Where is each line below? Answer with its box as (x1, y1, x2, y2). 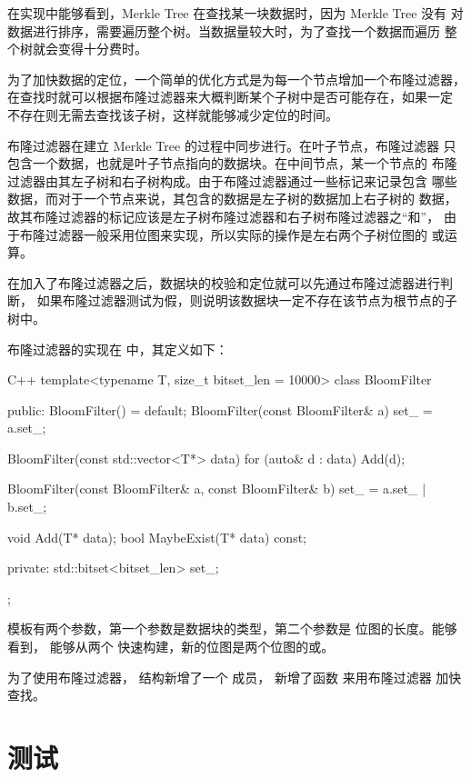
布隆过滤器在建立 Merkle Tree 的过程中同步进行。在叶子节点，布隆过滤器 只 (7, 135, 456, 155)
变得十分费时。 (57, 39, 147, 58)
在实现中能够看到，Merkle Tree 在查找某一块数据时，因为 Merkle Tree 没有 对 (7, 4, 464, 22)
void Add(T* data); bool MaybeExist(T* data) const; (7, 527, 306, 546)
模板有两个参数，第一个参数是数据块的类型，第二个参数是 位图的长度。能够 (7, 619, 457, 638)
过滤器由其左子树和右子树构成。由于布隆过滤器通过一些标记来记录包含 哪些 (7, 171, 457, 190)
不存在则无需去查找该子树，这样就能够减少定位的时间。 (7, 105, 338, 124)
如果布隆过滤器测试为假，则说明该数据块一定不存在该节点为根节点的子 (36, 291, 457, 310)
